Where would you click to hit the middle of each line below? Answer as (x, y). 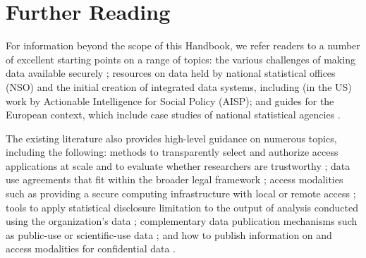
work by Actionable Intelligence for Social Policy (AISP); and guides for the (170, 100)
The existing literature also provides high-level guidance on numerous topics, (171, 138)
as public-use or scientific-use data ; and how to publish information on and (169, 234)
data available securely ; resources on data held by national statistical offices (171, 73)
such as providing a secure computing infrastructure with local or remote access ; (181, 193)
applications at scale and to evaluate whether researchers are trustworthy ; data (178, 165)
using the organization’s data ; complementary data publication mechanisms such (182, 221)
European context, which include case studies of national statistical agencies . (173, 115)
